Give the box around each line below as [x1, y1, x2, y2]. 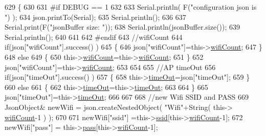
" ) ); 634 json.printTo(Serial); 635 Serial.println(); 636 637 [5, 11, 186, 22]
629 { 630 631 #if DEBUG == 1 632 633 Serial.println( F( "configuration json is [5, 2, 257, 12]
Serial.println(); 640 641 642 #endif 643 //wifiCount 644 [5, 31, 183, 42]
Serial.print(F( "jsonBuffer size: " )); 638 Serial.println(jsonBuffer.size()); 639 [5, 21, 240, 32]
